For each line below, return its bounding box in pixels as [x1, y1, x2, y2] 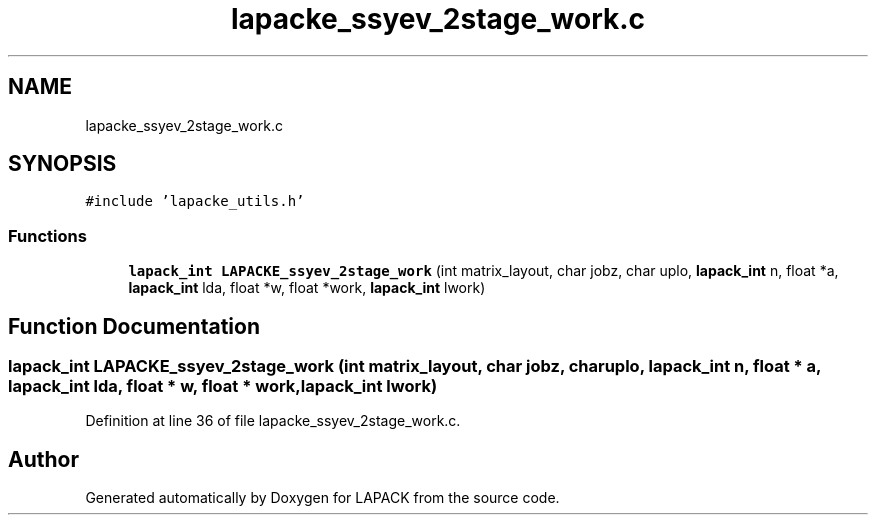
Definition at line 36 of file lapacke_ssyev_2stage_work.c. [85, 412, 461, 430]
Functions [8, 225, 87, 246]
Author [8, 446, 79, 472]
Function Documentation [8, 313, 260, 339]
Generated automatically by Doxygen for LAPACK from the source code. [85, 489, 560, 507]
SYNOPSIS [8, 151, 117, 177]
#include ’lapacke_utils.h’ [85, 193, 305, 210]
